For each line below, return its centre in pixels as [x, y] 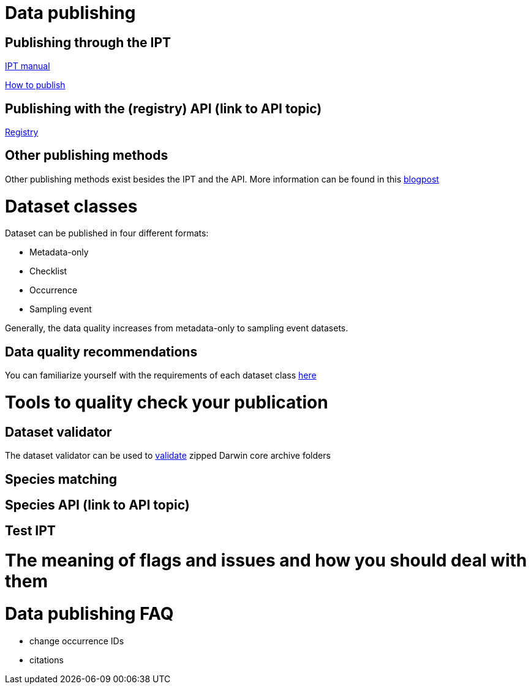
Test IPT [30, 531]
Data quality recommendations [101, 352]
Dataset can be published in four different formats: [107, 233]
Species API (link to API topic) [97, 505]
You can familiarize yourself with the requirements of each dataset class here [161, 375]
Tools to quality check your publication [167, 402]
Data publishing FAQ [89, 613]
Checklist [48, 271]
